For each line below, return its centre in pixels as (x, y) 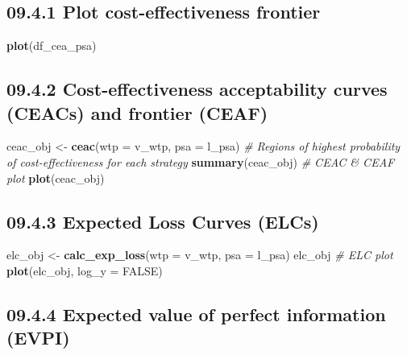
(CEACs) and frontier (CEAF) (137, 112)
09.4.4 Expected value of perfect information (196, 314)
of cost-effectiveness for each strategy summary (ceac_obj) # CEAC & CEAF (201, 161)
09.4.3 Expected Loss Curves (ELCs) (163, 221)
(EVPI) (38, 338)
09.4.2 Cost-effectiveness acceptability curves (197, 89)
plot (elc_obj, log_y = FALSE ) (85, 270)
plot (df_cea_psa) (52, 45)
